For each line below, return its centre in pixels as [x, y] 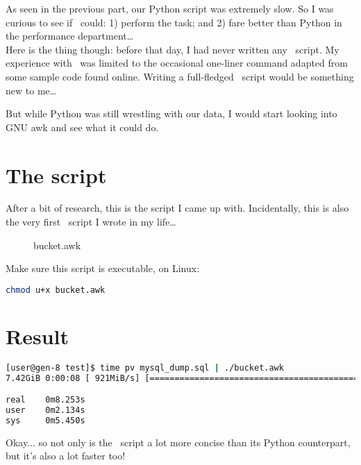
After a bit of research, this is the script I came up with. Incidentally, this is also [177, 208]
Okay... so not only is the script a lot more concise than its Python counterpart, [178, 442]
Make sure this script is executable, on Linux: [103, 268]
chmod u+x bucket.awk [56, 290]
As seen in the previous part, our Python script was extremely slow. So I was [170, 8]
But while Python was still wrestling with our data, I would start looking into [171, 113]
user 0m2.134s [45, 411]
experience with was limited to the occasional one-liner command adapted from [177, 63]
